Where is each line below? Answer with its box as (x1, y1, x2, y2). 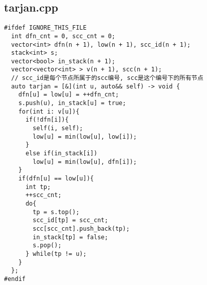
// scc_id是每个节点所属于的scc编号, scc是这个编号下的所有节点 (11, 74, 203, 82)
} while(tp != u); (25, 250, 87, 257)
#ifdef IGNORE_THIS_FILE (4, 24, 87, 32)
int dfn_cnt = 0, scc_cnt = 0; (11, 32, 115, 40)
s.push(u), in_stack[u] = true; (18, 100, 126, 107)
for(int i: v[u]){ (18, 108, 80, 115)
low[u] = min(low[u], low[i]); (33, 133, 137, 140)
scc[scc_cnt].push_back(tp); (33, 225, 130, 232)
